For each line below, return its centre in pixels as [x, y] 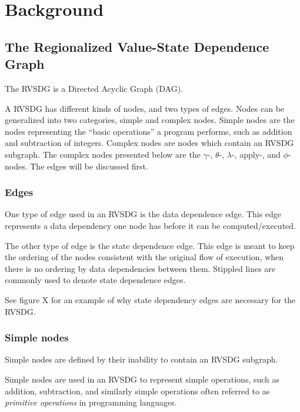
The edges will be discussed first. [89, 166]
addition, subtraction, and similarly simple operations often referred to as [137, 391]
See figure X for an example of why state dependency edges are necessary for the [150, 299]
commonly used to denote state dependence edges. [95, 280]
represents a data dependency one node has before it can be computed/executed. [150, 225]
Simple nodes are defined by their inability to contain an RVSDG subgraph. [141, 359]
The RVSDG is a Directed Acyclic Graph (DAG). [94, 88]
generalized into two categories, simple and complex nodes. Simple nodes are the [150, 120]
